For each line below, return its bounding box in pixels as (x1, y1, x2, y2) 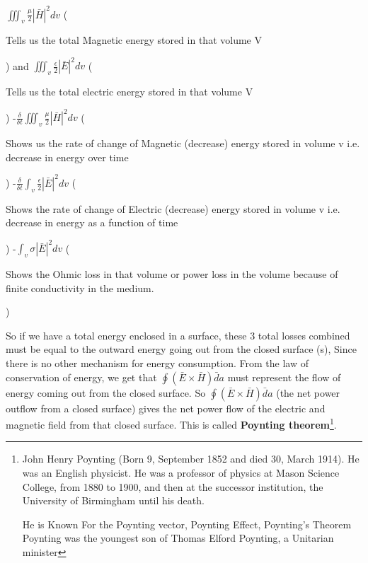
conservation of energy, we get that (6, 369, 157, 384)
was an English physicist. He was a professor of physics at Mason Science (22, 465, 340, 480)
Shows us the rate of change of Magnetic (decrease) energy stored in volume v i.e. (6, 136, 360, 151)
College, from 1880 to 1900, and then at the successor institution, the (22, 479, 323, 494)
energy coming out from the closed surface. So (6, 385, 206, 400)
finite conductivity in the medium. (6, 280, 154, 295)
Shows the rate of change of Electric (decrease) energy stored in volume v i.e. (6, 201, 340, 216)
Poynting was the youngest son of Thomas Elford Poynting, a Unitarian (22, 530, 334, 545)
